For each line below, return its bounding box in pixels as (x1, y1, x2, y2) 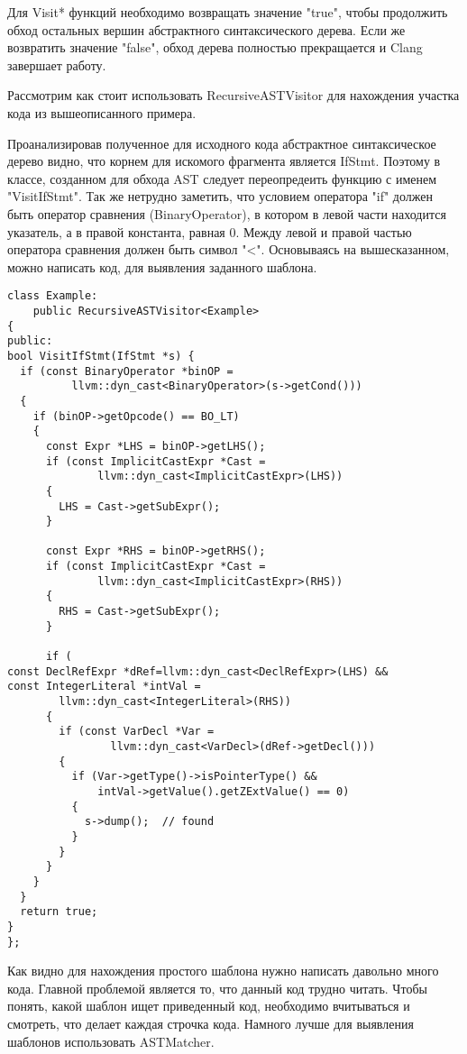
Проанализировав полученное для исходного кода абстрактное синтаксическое (7, 133, 436, 152)
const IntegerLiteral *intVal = (7, 680, 201, 693)
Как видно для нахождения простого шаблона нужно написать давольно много (7, 961, 439, 980)
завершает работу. (7, 55, 106, 74)
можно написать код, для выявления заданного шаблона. (7, 257, 317, 276)
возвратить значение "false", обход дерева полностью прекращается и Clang (7, 38, 423, 57)
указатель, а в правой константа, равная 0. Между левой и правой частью (7, 222, 412, 241)
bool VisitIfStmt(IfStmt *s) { (7, 349, 195, 362)
